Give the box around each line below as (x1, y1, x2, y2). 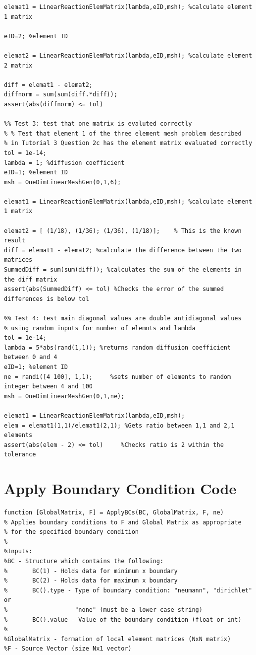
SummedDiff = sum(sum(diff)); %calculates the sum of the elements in (4, 266, 242, 274)
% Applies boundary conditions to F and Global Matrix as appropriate (4, 518, 242, 526)
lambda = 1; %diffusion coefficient (4, 159, 125, 166)
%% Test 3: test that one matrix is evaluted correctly (4, 120, 192, 128)
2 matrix (4, 62, 33, 69)
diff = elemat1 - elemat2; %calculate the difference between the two (4, 246, 242, 254)
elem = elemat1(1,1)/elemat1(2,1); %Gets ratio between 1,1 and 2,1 (4, 422, 235, 429)
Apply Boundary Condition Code (4, 478, 237, 499)
